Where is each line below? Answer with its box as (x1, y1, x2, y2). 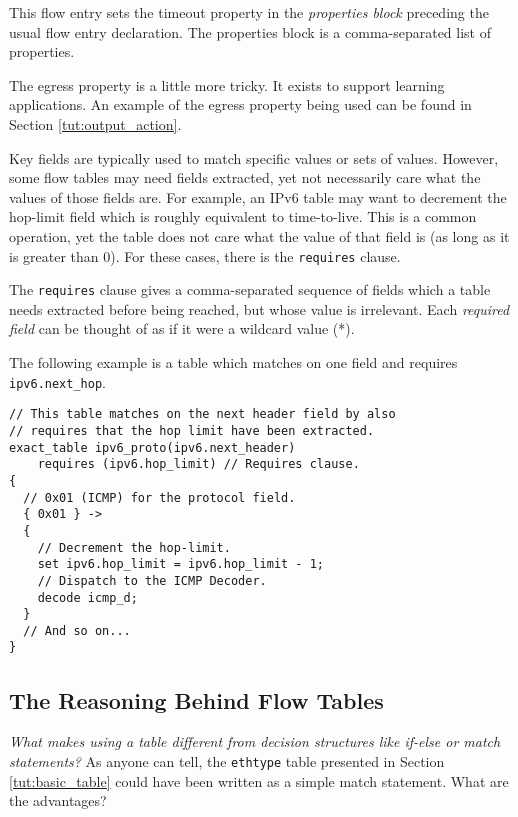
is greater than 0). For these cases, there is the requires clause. (9, 245, 401, 266)
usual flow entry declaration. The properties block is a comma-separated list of (9, 21, 492, 42)
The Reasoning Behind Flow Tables (9, 684, 384, 715)
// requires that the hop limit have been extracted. (9, 423, 375, 438)
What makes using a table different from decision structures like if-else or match (9, 731, 501, 752)
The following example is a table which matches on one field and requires (9, 352, 458, 373)
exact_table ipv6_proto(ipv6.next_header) (9, 440, 296, 455)
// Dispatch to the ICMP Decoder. (37, 573, 267, 588)
